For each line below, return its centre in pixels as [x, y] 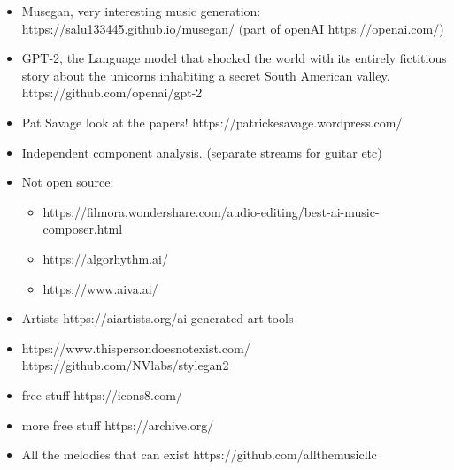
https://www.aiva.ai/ [100, 288]
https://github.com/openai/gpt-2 [112, 92]
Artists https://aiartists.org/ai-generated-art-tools [158, 318]
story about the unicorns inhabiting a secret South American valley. [206, 75]
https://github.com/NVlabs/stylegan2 [125, 365]
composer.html [83, 229]
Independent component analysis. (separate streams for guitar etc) [202, 152]
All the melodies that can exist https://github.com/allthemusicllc [199, 455]
